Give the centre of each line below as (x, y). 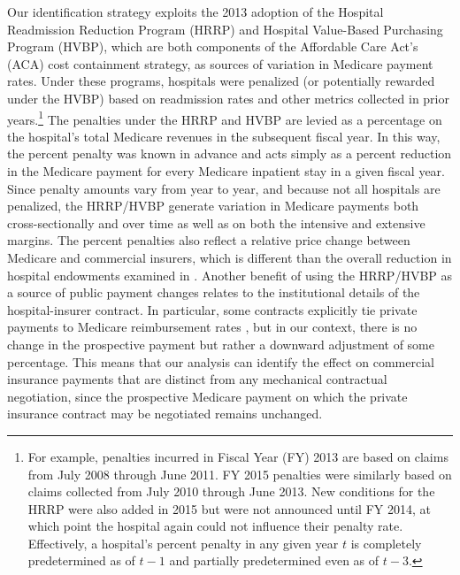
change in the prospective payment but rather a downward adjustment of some (221, 344)
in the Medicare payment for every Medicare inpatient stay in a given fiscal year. (226, 171)
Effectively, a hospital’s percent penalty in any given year (183, 543)
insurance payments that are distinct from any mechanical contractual (197, 379)
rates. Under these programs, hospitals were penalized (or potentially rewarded (221, 81)
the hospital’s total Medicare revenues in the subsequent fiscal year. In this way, (224, 136)
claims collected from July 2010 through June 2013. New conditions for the (231, 491)
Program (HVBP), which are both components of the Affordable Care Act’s (213, 46)
